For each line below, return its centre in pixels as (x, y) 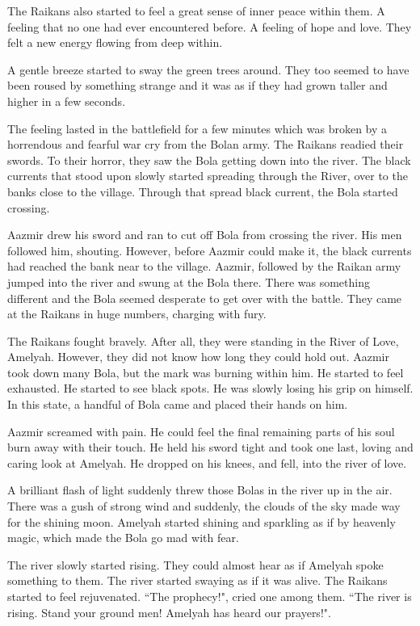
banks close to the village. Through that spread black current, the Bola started (203, 191)
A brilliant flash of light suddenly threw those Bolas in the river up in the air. (200, 490)
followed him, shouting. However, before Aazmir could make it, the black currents (210, 250)
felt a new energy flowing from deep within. (115, 42)
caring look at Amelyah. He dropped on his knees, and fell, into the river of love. (207, 462)
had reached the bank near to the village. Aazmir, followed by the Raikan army (204, 266)
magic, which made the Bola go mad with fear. (123, 538)
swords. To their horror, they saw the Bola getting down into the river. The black (209, 160)
